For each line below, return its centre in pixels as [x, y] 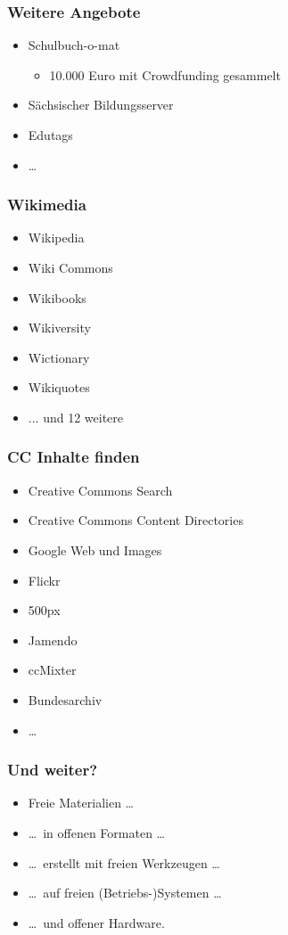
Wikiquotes [59, 387]
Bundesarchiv [65, 699]
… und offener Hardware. [96, 922]
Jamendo [53, 640]
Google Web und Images [95, 550]
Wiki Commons [70, 267]
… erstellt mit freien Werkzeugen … [124, 862]
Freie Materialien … [81, 803]
